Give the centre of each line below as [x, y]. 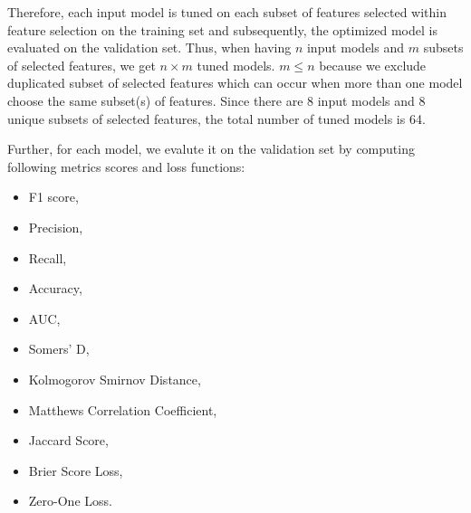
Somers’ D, [59, 349]
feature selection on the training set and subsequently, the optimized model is [222, 29]
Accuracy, [55, 288]
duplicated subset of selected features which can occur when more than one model [235, 83]
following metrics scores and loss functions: [126, 166]
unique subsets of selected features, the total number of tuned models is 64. [216, 118]
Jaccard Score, [68, 440]
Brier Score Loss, [76, 470]
